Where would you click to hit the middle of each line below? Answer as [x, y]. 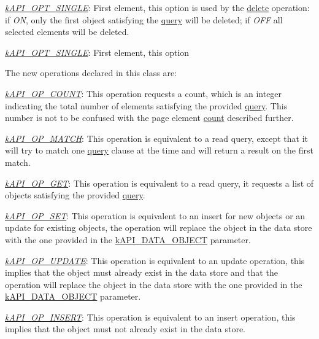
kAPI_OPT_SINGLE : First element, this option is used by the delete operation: [157, 7]
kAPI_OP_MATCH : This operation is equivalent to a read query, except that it [157, 138]
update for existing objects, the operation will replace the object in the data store [159, 228]
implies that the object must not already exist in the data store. [125, 329]
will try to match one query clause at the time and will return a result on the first [159, 150]
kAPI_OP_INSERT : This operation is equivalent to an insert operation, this [150, 317]
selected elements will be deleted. [67, 32]
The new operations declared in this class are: [91, 73]
